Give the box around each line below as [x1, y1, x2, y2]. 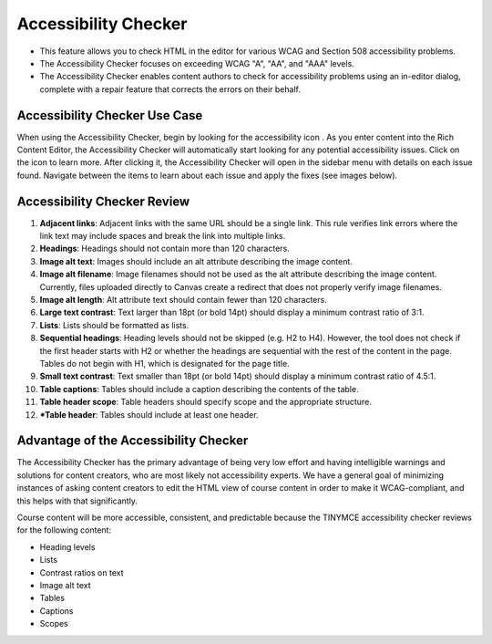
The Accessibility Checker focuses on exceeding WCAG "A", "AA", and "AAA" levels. [39, 57, 354, 68]
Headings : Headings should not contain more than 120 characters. [39, 243, 291, 254]
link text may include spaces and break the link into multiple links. [39, 231, 286, 242]
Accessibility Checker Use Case [16, 108, 203, 123]
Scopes [39, 618, 68, 629]
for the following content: [16, 525, 112, 535]
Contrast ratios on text [39, 566, 124, 578]
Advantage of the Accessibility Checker [16, 433, 249, 449]
